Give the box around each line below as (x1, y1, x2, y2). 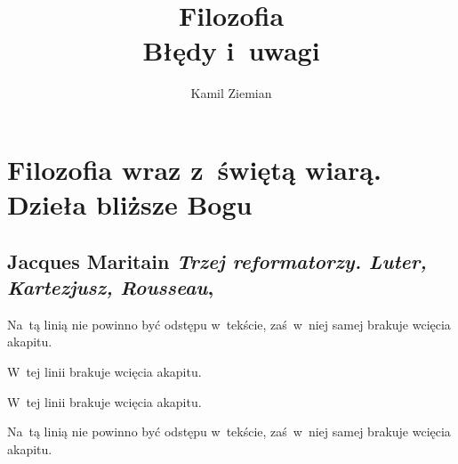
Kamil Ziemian (190, 84, 272, 102)
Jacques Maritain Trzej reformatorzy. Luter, (7, 247, 427, 274)
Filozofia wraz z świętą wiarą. (7, 151, 382, 187)
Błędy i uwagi (142, 32, 320, 69)
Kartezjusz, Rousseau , (7, 273, 214, 301)
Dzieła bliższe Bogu (7, 186, 253, 223)
